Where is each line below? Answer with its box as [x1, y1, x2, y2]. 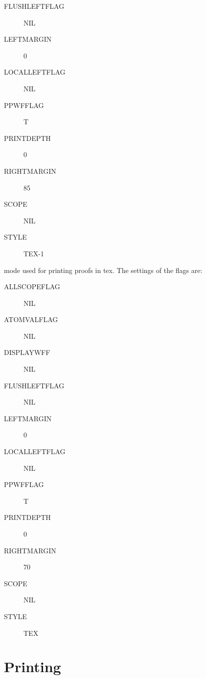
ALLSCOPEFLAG [4, 281, 60, 292]
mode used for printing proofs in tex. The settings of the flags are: [4, 265, 203, 275]
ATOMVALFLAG [4, 314, 58, 325]
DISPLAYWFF [4, 347, 50, 357]
